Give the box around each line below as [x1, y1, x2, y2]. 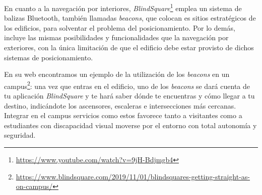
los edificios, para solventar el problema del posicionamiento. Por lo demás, [4, 22, 235, 33]
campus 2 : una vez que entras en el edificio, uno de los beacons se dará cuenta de [4, 79, 250, 91]
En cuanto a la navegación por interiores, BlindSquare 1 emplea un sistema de [4, 2, 242, 13]
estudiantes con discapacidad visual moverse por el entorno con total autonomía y [4, 120, 257, 130]
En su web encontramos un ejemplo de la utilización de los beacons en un [4, 69, 230, 79]
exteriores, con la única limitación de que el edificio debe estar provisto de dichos [4, 42, 254, 53]
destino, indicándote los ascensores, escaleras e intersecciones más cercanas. [4, 100, 236, 111]
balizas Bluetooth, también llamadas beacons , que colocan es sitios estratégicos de [4, 13, 256, 23]
